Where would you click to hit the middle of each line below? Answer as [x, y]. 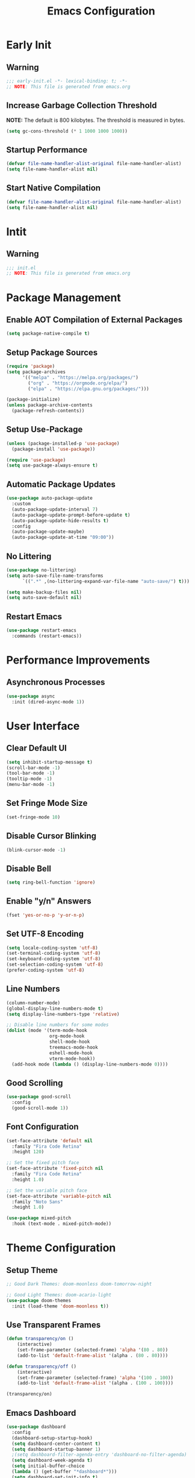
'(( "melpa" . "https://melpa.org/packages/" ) [80, 377]
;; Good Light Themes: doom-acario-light [59, 1295]
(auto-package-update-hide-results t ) [60, 520]
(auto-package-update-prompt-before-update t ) [71, 515]
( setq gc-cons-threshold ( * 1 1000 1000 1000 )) [67, 131]
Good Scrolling [35, 1083]
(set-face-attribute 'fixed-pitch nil [55, 1168]
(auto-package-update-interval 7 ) [55, 509]
